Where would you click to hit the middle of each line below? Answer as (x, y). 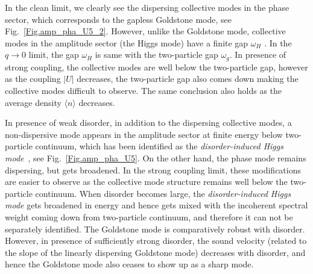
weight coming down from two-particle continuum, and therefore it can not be (149, 216)
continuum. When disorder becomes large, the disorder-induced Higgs (163, 193)
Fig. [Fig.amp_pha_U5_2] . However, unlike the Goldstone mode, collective (145, 31)
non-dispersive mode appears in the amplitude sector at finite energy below (144, 134)
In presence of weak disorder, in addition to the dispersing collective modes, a (148, 123)
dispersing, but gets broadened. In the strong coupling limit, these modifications (153, 170)
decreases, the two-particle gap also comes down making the (188, 79)
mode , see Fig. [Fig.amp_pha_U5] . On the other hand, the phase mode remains (156, 157)
